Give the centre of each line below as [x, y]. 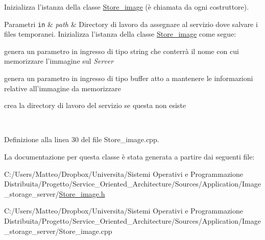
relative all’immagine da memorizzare [63, 88]
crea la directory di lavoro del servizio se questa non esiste [95, 105]
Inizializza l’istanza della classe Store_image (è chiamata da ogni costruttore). [127, 7]
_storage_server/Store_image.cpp [58, 231]
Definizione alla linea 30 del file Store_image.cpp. [82, 139]
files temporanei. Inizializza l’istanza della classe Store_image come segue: [120, 34]
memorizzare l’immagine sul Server [59, 61]
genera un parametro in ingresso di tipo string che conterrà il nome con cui [122, 51]
